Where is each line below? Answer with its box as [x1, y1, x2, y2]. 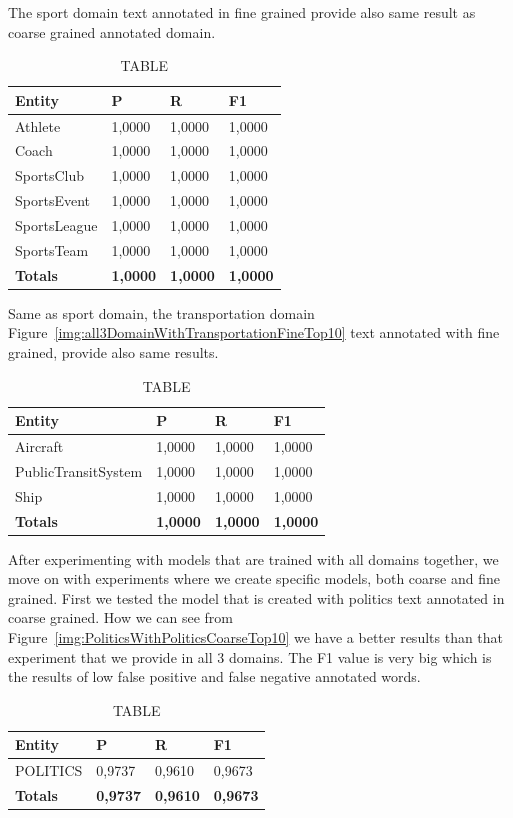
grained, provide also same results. [8, 341, 219, 362]
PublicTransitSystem [15, 460, 143, 481]
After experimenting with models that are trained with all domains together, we [8, 548, 499, 569]
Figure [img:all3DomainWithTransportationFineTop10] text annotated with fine [8, 322, 500, 343]
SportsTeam [15, 239, 89, 260]
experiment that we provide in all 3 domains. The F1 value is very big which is [8, 646, 492, 667]
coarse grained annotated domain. [8, 21, 216, 42]
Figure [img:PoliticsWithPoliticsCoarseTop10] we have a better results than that [8, 627, 504, 647]
